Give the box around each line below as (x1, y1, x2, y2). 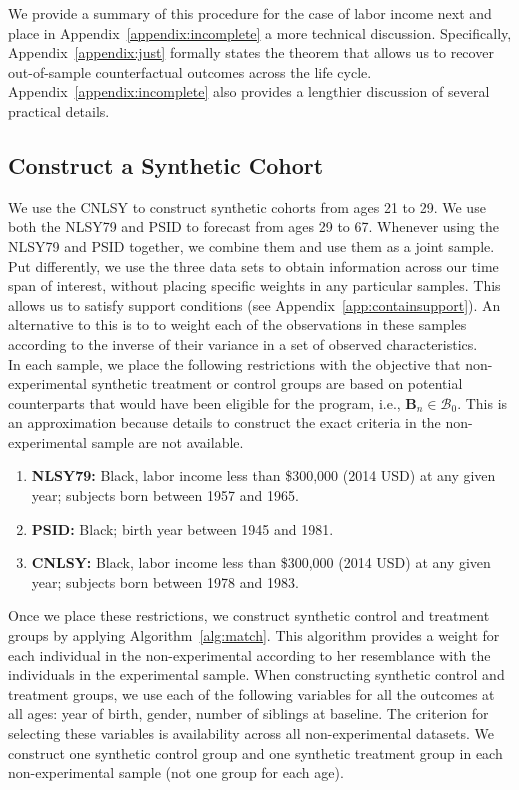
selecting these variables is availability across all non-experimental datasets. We (8, 723, 495, 744)
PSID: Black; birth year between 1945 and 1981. (31, 518, 334, 539)
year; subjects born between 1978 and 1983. (31, 571, 299, 592)
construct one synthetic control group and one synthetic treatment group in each (8, 742, 503, 763)
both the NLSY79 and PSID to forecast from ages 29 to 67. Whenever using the (8, 216, 499, 237)
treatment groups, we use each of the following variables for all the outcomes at (8, 683, 495, 704)
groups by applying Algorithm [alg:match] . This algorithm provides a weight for (8, 625, 500, 646)
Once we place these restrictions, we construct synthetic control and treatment (8, 605, 490, 626)
